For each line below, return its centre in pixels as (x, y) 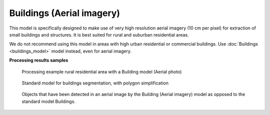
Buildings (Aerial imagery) (64, 13)
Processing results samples (39, 60)
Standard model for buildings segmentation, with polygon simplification (95, 83)
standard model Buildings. (49, 101)
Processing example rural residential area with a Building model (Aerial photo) (102, 71)
